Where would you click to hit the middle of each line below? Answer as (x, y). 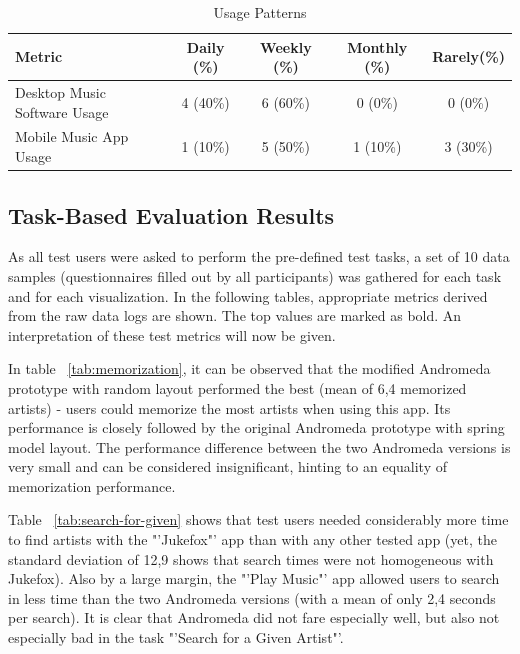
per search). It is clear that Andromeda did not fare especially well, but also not (254, 617)
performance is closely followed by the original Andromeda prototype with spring (256, 427)
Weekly (286, 46)
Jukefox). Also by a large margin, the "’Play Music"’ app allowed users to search (254, 578)
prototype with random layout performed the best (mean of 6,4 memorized (237, 387)
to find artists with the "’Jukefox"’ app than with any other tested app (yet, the (252, 539)
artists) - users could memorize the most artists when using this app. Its (229, 407)
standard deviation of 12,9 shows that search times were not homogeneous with (251, 558)
